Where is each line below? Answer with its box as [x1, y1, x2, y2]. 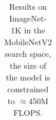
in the [24, 24, 45, 36]
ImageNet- [9, 12, 47, 24]
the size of [10, 59, 46, 71]
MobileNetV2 [4, 36, 52, 48]
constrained [7, 83, 49, 95]
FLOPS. [13, 107, 43, 118]
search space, [5, 48, 51, 59]
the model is [6, 71, 50, 83]
